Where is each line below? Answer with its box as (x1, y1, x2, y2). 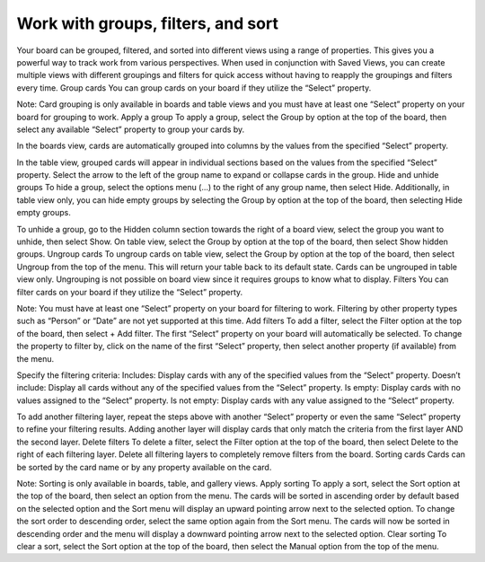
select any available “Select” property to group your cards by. (16, 124, 245, 135)
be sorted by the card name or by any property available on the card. (16, 461, 272, 472)
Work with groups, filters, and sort (16, 13, 278, 33)
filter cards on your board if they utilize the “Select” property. (16, 286, 243, 297)
